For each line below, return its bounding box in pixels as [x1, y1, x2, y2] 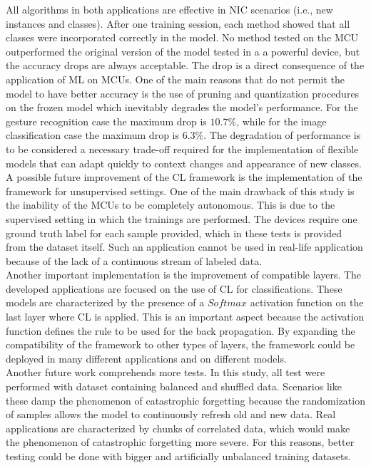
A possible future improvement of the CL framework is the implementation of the [6, 170, 362, 184]
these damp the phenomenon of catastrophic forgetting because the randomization [6, 392, 365, 407]
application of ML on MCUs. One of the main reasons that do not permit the [6, 71, 345, 86]
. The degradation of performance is [203, 128, 361, 142]
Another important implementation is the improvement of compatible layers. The [6, 267, 362, 282]
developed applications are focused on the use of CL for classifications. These [6, 281, 342, 296]
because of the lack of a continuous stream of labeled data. [6, 253, 263, 268]
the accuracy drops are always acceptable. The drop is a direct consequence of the [6, 58, 365, 73]
